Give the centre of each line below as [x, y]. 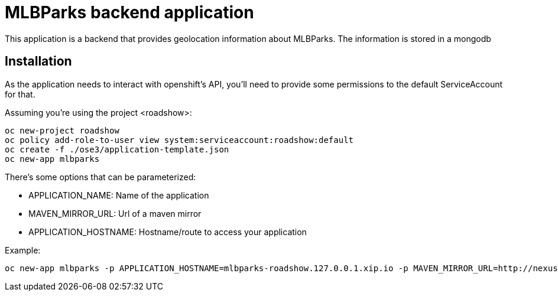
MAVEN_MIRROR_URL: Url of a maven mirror [115, 213]
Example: [23, 250]
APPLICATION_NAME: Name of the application [119, 195]
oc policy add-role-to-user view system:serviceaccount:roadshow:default [179, 140]
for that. [20, 94]
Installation [38, 61]
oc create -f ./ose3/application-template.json [117, 149]
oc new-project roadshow [62, 130]
